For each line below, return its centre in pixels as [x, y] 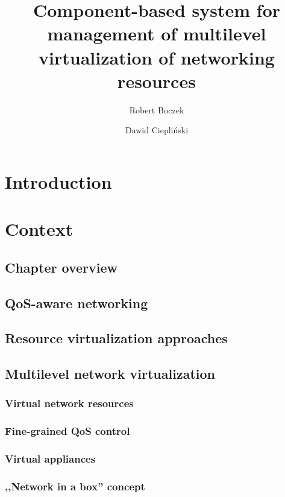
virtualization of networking [157, 57]
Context [39, 229]
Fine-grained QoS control [67, 431]
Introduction [58, 181]
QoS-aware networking [77, 302]
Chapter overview [61, 267]
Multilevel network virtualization [110, 374]
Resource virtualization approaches [116, 338]
